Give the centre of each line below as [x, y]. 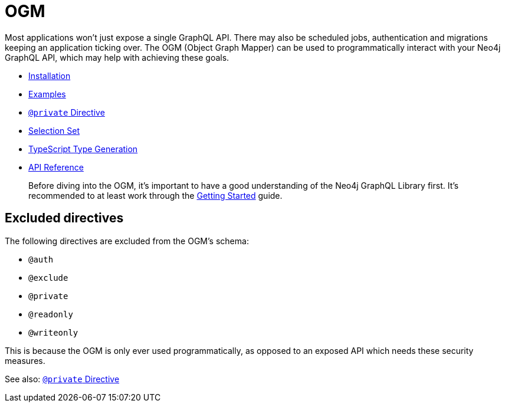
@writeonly [53, 332]
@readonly [51, 314]
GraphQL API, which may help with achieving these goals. [117, 57]
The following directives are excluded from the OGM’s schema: [127, 241]
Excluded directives [64, 218]
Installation [50, 76]
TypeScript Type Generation [83, 149]
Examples [47, 94]
